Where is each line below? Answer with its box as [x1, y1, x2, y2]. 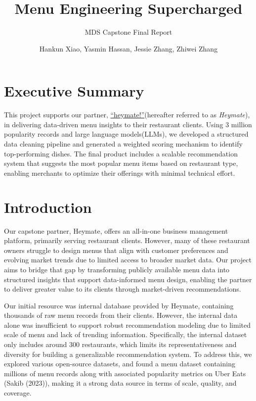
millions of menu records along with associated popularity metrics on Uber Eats [4, 368, 246, 378]
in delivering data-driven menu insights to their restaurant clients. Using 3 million [4, 119, 252, 129]
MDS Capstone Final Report [85, 27, 172, 37]
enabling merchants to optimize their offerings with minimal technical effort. [4, 167, 235, 178]
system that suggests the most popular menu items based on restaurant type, [4, 158, 238, 168]
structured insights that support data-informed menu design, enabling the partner [4, 274, 252, 284]
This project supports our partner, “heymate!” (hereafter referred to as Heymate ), [4, 109, 250, 120]
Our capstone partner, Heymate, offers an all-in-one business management [4, 225, 228, 236]
